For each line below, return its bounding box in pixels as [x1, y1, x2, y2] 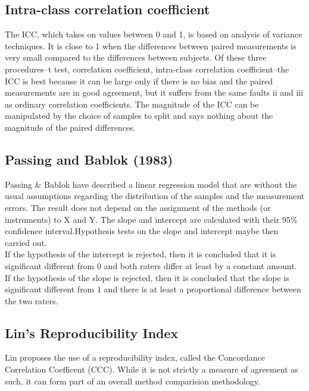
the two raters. [5, 294, 58, 307]
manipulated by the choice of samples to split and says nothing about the [5, 109, 273, 122]
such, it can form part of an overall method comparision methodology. [5, 374, 260, 387]
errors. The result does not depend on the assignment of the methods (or [5, 201, 271, 213]
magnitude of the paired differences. [5, 121, 136, 133]
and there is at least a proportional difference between [104, 283, 301, 295]
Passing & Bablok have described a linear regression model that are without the [5, 178, 297, 190]
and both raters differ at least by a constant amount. [104, 259, 297, 272]
